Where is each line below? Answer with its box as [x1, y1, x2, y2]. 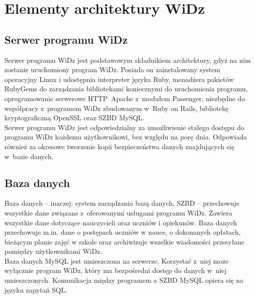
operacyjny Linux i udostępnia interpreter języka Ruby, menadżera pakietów [4, 74, 234, 84]
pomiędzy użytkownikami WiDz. [4, 246, 102, 256]
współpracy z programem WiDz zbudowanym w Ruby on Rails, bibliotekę [4, 103, 229, 113]
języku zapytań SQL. [4, 284, 68, 295]
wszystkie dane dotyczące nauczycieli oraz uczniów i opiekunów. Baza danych [4, 217, 237, 227]
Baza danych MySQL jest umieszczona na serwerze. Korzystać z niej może [4, 255, 229, 266]
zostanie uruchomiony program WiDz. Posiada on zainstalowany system [4, 64, 220, 75]
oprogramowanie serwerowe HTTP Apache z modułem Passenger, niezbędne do [4, 93, 245, 103]
